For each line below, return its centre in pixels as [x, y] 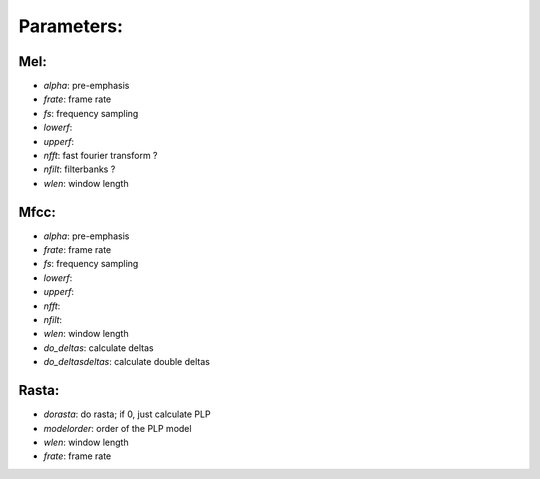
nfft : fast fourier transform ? [100, 156]
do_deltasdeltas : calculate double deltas [126, 362]
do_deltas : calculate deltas [98, 347]
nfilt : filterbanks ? [79, 169]
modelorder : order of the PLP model [117, 428]
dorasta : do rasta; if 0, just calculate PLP [127, 414]
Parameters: [71, 26]
